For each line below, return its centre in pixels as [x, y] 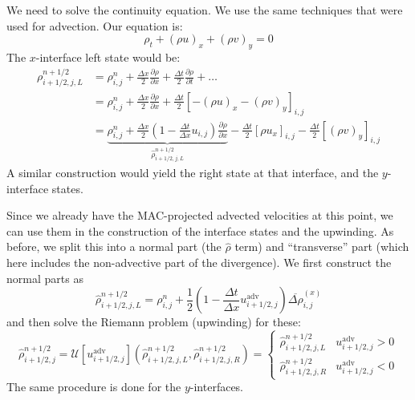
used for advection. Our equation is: [95, 25]
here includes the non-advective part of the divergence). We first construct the [199, 262]
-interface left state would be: [108, 57]
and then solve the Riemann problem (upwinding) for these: [154, 322]
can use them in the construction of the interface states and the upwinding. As [200, 230]
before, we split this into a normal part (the [114, 246]
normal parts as [45, 278]
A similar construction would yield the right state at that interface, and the [193, 173]
